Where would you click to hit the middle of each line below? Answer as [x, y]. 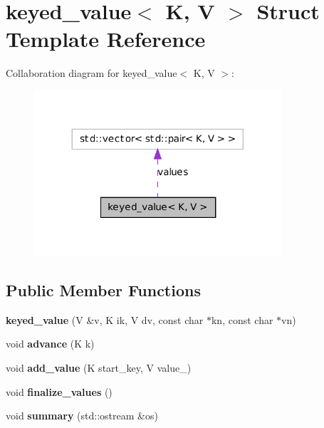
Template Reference [106, 39]
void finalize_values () [59, 391]
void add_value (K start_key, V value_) [99, 368]
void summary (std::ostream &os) [82, 416]
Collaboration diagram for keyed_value [92, 73]
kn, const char [242, 319]
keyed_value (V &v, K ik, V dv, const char [105, 319]
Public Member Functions [103, 290]
